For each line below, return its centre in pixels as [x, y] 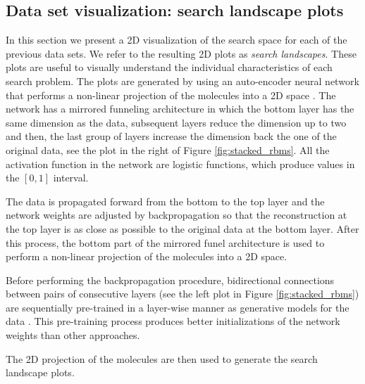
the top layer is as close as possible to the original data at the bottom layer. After [182, 228]
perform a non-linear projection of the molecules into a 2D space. [147, 256]
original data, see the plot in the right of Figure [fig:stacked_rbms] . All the [168, 149]
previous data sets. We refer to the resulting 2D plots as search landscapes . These [181, 53]
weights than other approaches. [73, 335]
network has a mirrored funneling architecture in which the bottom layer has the [180, 109]
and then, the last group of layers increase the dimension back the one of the [171, 136]
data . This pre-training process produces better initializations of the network [173, 321]
